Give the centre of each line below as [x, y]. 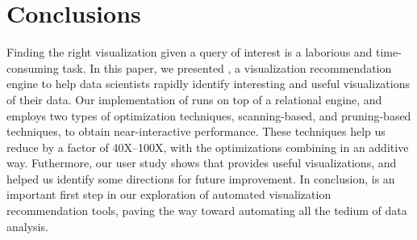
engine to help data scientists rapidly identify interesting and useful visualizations [208, 84]
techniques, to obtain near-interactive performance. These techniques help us [196, 131]
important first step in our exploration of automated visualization [169, 194]
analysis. [27, 226]
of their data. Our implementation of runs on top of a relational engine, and [194, 99]
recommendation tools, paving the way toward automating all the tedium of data [207, 211]
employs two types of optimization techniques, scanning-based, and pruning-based [209, 115]
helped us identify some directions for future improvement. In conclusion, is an [201, 178]
